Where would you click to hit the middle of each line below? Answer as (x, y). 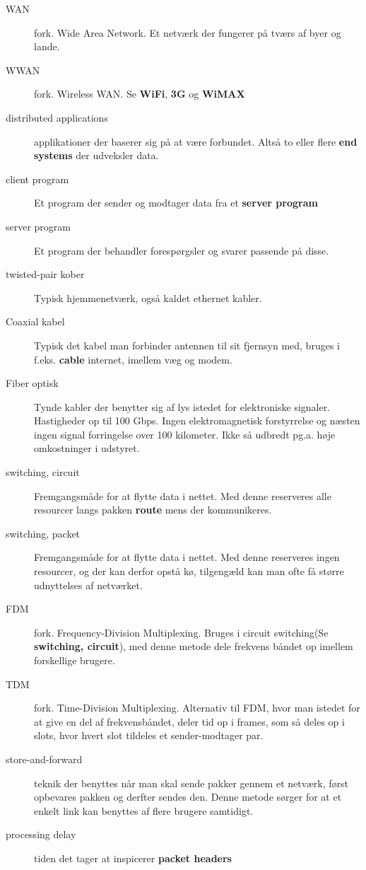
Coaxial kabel (35, 321)
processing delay (41, 834)
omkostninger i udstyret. (87, 448)
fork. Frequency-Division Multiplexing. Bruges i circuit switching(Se (181, 632)
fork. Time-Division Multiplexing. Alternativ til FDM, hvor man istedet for (197, 708)
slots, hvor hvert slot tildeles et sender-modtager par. (149, 735)
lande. (47, 46)
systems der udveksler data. (96, 155)
